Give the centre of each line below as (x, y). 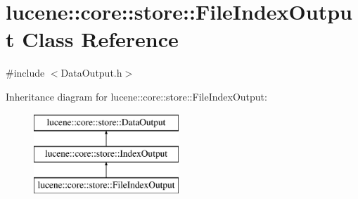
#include (25, 73)
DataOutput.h (91, 73)
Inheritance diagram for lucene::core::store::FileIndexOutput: (136, 96)
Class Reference (100, 39)
